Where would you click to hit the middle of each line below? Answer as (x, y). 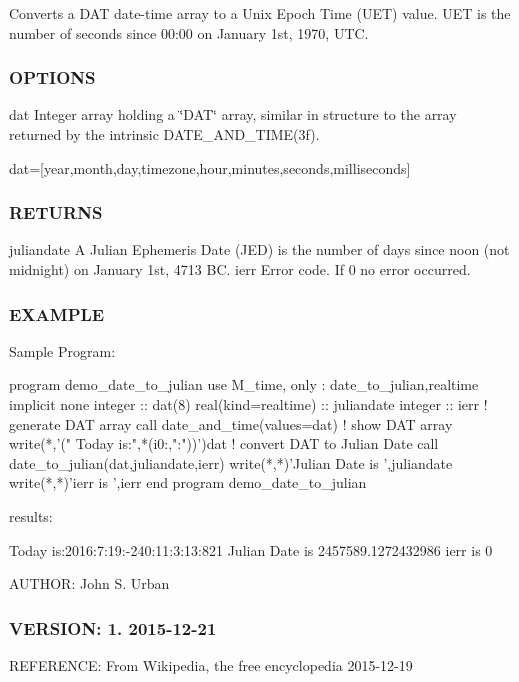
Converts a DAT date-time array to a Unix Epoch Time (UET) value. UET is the (260, 13)
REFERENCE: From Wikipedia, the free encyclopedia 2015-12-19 (211, 664)
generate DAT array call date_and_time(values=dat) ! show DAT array (231, 423)
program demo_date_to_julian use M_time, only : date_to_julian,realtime (244, 384)
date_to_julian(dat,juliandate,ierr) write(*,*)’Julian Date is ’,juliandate (231, 462)
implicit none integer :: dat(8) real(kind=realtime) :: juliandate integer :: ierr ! (248, 404)
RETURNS (56, 212)
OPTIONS (52, 77)
